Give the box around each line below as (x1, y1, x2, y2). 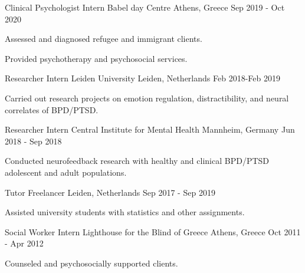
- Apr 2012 (5, 237, 44, 249)
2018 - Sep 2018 (5, 134, 62, 147)
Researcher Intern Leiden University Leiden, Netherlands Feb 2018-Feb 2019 (5, 72, 280, 84)
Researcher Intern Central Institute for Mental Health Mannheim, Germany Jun (5, 123, 295, 136)
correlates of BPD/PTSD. (5, 103, 99, 116)
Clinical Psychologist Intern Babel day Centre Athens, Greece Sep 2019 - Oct (5, 1, 285, 13)
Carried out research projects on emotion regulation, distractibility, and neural (5, 91, 289, 104)
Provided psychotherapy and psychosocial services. (5, 52, 188, 64)
